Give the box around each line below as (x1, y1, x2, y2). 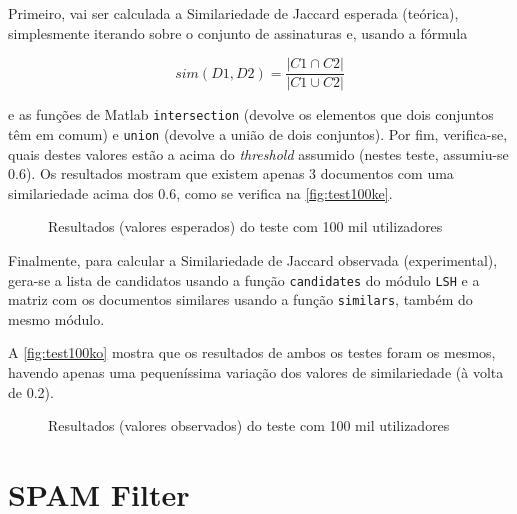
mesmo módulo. (8, 308, 105, 329)
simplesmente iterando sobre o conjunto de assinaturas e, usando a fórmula (8, 22, 468, 43)
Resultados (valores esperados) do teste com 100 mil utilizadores (48, 216, 443, 237)
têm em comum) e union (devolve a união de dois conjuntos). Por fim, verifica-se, (8, 123, 508, 144)
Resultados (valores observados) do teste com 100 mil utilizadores (48, 415, 450, 436)
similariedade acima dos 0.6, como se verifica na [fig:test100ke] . (8, 182, 393, 203)
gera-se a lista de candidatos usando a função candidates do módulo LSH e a (8, 269, 480, 290)
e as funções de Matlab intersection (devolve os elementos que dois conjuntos (8, 104, 494, 125)
